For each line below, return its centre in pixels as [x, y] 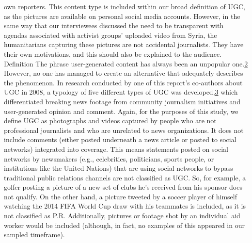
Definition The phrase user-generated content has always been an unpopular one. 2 [126, 63]
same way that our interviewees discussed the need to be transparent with [114, 25]
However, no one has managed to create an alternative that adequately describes [124, 73]
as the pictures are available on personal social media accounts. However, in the [122, 16]
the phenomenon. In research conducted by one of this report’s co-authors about [123, 82]
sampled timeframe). [34, 235]
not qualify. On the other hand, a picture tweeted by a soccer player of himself [120, 196]
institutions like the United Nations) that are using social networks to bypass [118, 168]
